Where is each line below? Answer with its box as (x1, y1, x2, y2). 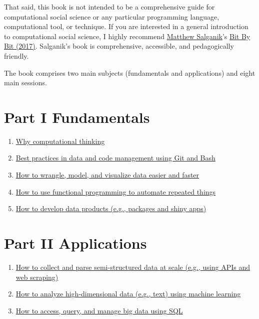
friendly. (4, 50, 29, 61)
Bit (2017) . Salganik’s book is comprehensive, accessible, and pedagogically (4, 41, 234, 51)
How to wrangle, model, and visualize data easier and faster (15, 170, 199, 180)
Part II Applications (4, 233, 147, 253)
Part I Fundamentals (4, 106, 150, 127)
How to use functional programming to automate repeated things (15, 186, 216, 197)
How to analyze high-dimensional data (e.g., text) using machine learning (15, 288, 241, 299)
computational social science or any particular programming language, (4, 11, 219, 22)
